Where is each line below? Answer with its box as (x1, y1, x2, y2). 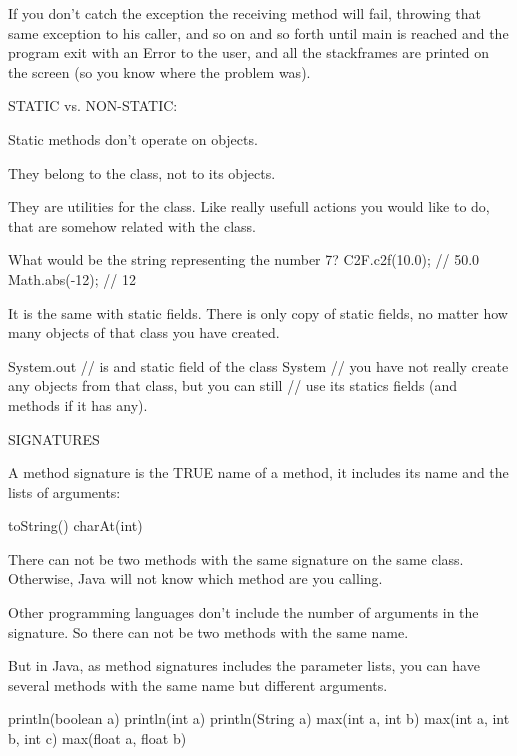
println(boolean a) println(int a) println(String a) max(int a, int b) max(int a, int (8, 708, 510, 729)
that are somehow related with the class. (8, 215, 256, 236)
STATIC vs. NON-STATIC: (8, 95, 178, 116)
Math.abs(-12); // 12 (8, 268, 137, 289)
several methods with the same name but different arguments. (8, 674, 388, 695)
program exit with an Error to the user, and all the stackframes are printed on (8, 42, 490, 63)
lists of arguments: (8, 481, 121, 502)
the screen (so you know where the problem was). (8, 61, 311, 82)
